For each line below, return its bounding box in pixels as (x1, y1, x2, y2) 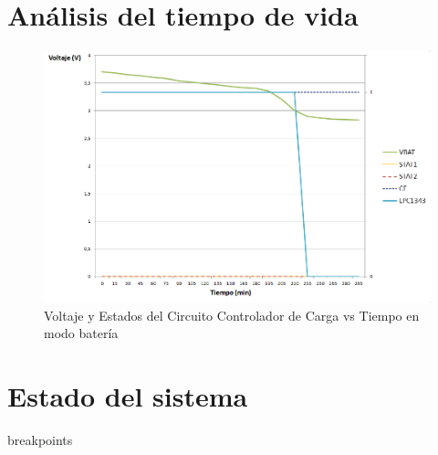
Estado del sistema (7, 377, 248, 415)
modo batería (44, 323, 119, 343)
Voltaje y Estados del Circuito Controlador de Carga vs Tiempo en (44, 305, 420, 324)
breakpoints (7, 430, 73, 450)
